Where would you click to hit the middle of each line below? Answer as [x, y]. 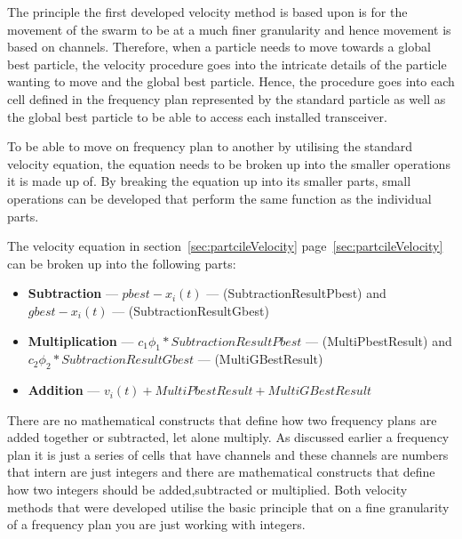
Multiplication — [81, 340]
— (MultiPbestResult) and [379, 340]
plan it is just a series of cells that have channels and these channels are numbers [228, 454]
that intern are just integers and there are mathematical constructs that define [221, 472]
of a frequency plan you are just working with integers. [156, 524]
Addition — [64, 390]
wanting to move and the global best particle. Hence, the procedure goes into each [231, 81]
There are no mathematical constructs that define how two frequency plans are [222, 419]
